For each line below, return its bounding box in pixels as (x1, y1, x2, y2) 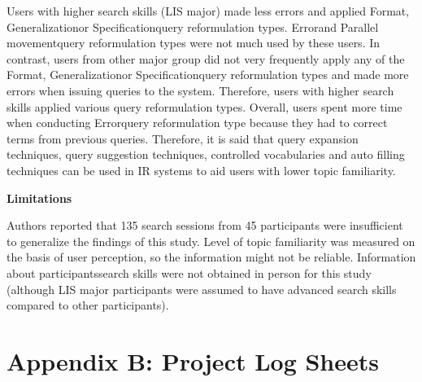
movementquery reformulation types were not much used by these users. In (7, 34, 381, 51)
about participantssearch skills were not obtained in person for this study (7, 264, 372, 281)
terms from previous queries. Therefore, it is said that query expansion (7, 130, 359, 147)
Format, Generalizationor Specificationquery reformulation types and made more (7, 66, 409, 83)
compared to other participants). (7, 296, 169, 314)
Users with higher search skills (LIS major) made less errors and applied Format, (7, 2, 410, 19)
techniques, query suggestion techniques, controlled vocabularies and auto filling (7, 146, 405, 163)
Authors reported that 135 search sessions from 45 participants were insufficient (7, 217, 403, 234)
